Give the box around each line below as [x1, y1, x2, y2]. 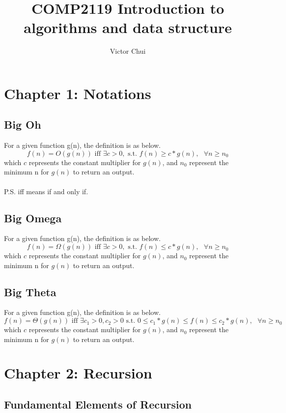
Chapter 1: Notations [4, 83, 151, 103]
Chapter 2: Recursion [4, 363, 152, 383]
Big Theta [4, 284, 57, 299]
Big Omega [4, 210, 62, 225]
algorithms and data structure [24, 17, 232, 37]
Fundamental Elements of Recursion [4, 397, 192, 412]
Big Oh [4, 117, 41, 132]
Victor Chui [110, 46, 146, 56]
